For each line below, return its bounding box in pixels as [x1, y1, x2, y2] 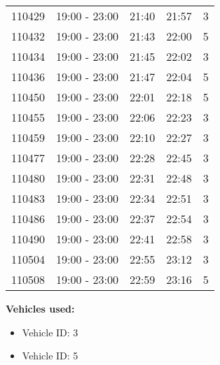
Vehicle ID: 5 [22, 348, 78, 363]
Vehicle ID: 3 [22, 324, 78, 339]
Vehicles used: [6, 301, 75, 315]
